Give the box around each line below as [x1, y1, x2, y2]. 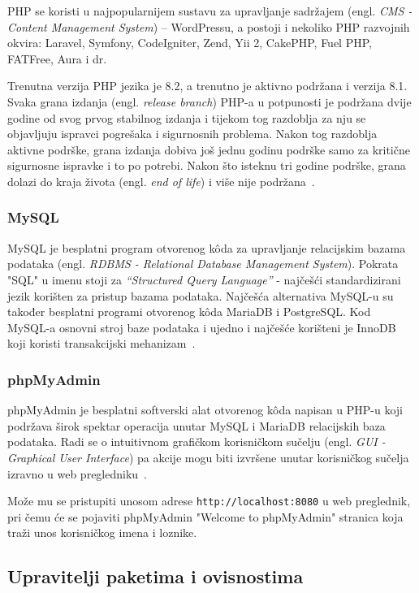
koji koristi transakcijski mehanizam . [7, 335, 196, 352]
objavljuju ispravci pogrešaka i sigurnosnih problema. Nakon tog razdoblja [7, 125, 378, 142]
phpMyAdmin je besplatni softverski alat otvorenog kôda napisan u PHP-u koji [7, 401, 403, 418]
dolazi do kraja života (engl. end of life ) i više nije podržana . [7, 172, 315, 189]
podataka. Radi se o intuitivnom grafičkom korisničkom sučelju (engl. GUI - [7, 433, 386, 450]
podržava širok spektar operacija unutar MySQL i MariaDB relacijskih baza [7, 417, 386, 434]
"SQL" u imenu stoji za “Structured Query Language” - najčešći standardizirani [7, 271, 401, 288]
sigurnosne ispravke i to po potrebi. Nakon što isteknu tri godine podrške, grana [7, 157, 406, 174]
